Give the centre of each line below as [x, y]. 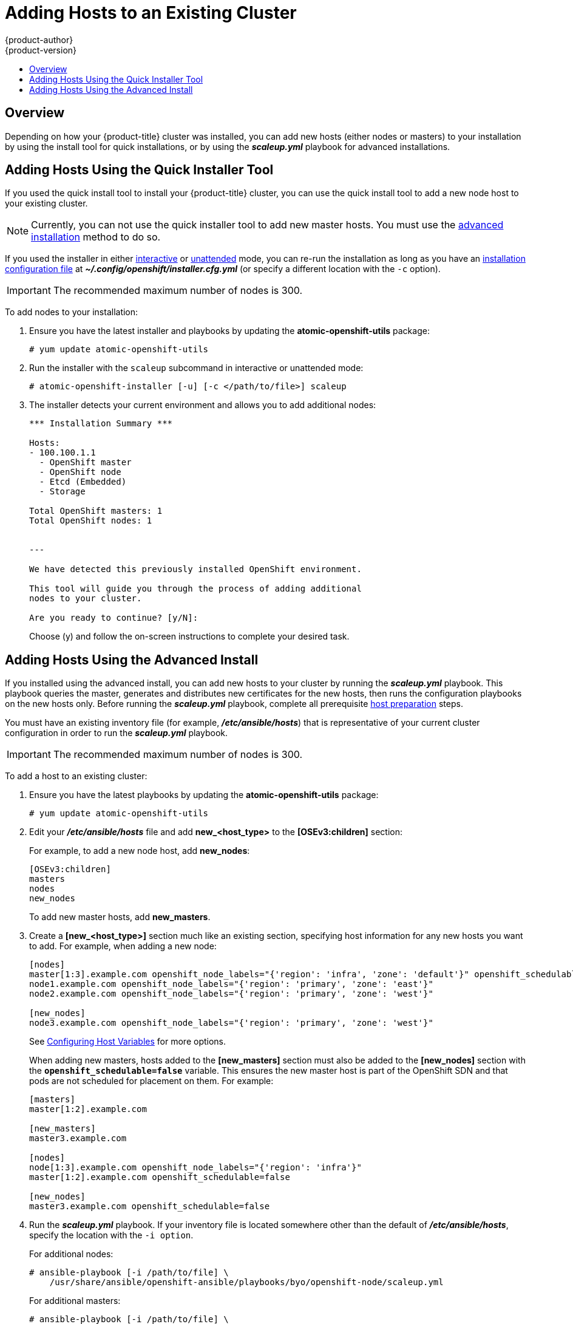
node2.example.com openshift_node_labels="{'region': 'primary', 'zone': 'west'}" [231, 994]
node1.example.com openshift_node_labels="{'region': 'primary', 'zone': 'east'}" [231, 984]
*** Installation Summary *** [101, 424]
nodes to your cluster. [86, 599]
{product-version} [41, 50]
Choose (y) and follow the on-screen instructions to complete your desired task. [189, 636]
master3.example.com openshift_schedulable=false [150, 1206]
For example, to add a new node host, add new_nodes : [140, 851]
